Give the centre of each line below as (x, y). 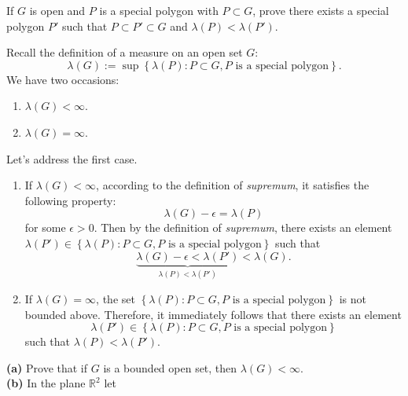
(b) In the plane (46, 383)
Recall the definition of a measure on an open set (125, 52)
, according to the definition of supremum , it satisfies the (233, 185)
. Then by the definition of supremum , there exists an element (243, 227)
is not (353, 298)
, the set (116, 298)
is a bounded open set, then (170, 367)
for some (45, 227)
